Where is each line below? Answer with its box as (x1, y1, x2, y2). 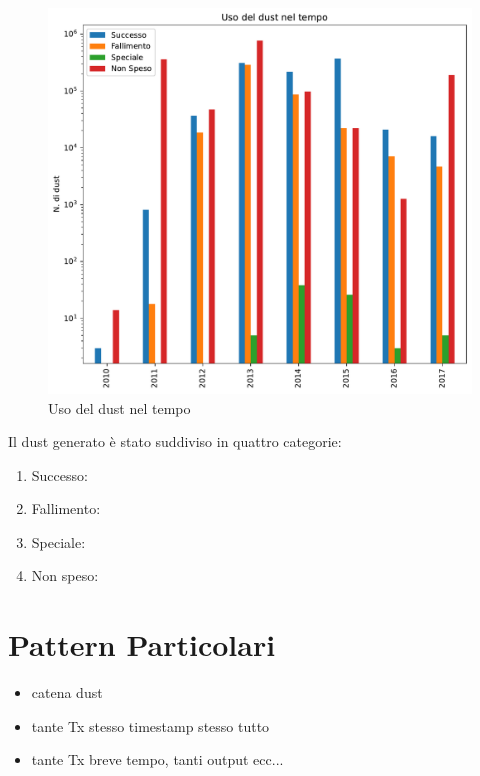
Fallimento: (31, 498, 101, 519)
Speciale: (31, 531, 86, 552)
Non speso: (31, 565, 99, 586)
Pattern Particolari (8, 624, 276, 665)
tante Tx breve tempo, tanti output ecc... (31, 749, 284, 770)
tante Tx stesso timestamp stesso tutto (31, 715, 270, 736)
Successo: (31, 464, 88, 485)
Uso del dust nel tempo (48, 397, 191, 418)
